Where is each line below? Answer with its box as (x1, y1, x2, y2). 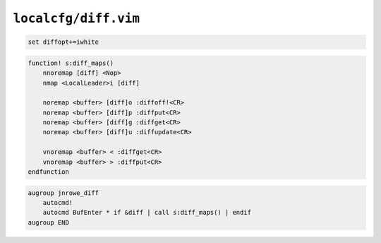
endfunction (28, 168, 70, 176)
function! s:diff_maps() (28, 59, 114, 67)
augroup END (28, 218, 70, 226)
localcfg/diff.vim (13, 11, 140, 26)
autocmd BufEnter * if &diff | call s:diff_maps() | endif (42, 208, 252, 217)
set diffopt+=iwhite (28, 38, 99, 46)
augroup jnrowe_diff (28, 189, 99, 197)
